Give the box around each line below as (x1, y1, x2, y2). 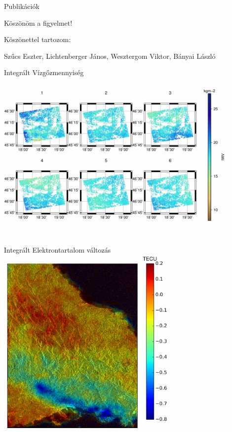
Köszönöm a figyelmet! (4, 17, 73, 28)
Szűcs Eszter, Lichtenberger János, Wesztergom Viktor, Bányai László (4, 50, 216, 61)
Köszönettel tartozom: (4, 34, 71, 44)
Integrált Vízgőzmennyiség (4, 67, 84, 78)
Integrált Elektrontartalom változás (4, 245, 111, 255)
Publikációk (4, 1, 39, 11)
